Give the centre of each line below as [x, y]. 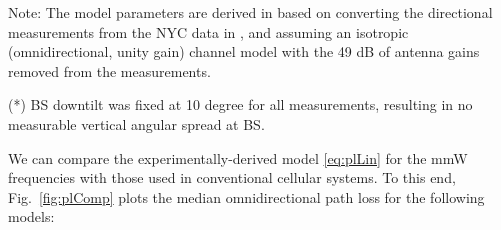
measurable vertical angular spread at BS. [136, 123]
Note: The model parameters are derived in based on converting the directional [250, 12]
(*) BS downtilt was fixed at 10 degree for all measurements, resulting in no [240, 104]
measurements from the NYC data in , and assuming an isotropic [208, 31]
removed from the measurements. [109, 70]
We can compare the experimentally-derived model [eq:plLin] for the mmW [238, 157]
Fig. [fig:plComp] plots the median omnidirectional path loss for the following [246, 196]
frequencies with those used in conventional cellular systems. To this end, [232, 177]
